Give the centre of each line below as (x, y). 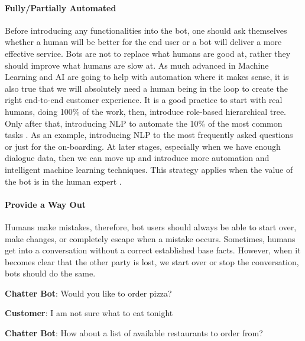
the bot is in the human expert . (63, 181)
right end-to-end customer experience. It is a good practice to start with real (144, 100)
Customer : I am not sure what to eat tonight (89, 313)
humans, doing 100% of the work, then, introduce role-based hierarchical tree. (146, 111)
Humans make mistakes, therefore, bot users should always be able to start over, (151, 226)
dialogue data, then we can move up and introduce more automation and (137, 158)
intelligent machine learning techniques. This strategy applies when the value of (149, 169)
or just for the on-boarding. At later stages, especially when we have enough (143, 146)
